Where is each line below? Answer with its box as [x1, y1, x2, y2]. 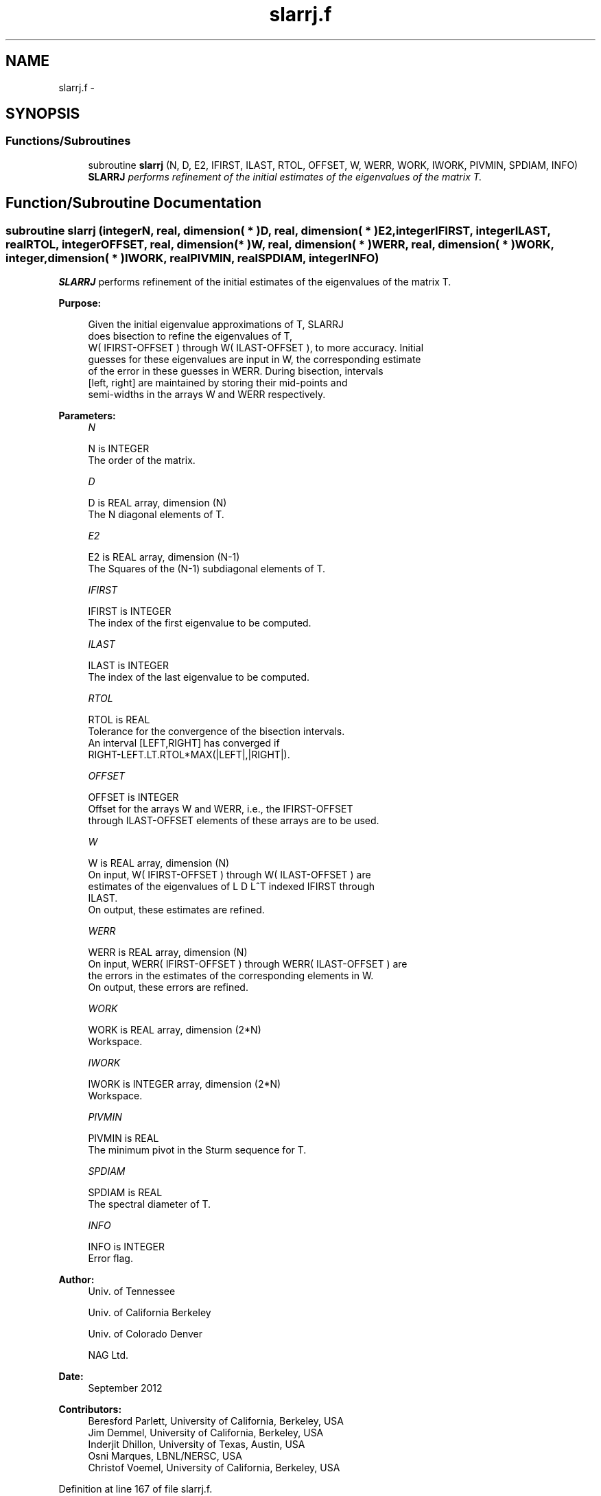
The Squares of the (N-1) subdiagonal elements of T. [88, 563, 326, 575]
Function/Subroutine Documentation [5, 194, 262, 212]
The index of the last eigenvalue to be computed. [88, 671, 310, 683]
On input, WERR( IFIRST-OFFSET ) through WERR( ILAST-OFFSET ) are [88, 958, 408, 970]
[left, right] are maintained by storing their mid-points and [88, 377, 348, 389]
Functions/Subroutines [5, 134, 131, 148]
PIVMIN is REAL [88, 1132, 159, 1145]
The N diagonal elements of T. [88, 509, 224, 521]
